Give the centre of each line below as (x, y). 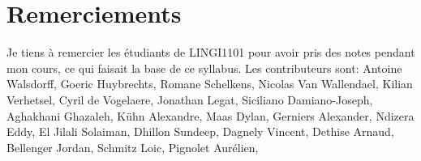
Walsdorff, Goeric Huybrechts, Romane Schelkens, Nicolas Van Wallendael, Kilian (210, 84)
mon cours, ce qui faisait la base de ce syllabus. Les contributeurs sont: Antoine (204, 68)
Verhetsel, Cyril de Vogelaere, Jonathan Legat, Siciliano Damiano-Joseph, (190, 99)
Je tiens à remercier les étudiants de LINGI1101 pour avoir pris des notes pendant (211, 52)
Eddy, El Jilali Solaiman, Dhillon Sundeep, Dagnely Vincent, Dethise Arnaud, (200, 131)
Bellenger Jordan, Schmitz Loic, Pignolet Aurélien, (133, 147)
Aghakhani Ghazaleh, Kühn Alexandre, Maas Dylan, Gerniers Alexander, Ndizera (210, 115)
